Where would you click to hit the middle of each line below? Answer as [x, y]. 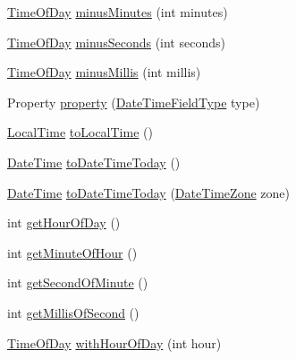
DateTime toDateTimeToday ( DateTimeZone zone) [148, 192]
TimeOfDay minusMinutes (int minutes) [118, 12]
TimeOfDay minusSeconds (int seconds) [116, 42]
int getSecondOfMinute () [78, 282]
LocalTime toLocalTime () [80, 132]
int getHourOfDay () [64, 222]
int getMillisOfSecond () [73, 312]
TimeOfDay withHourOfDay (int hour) [114, 342]
